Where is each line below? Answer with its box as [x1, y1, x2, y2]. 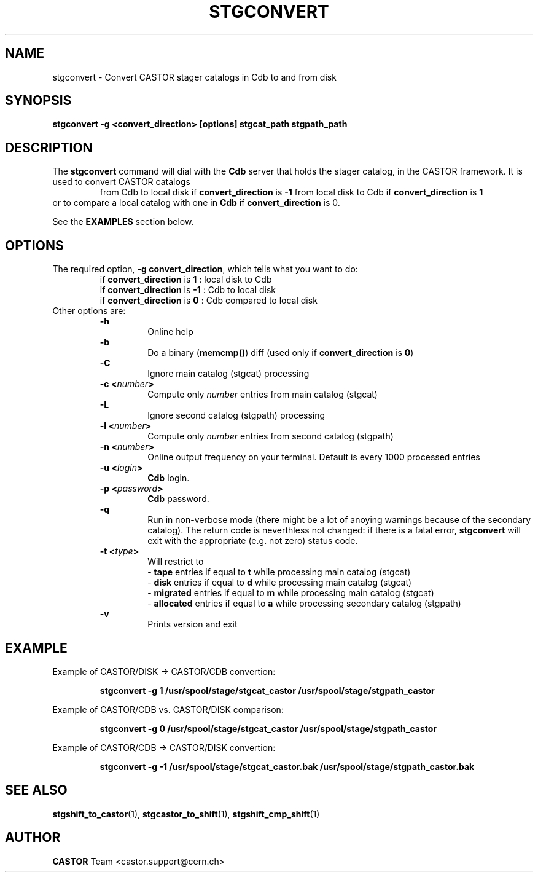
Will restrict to [147, 556, 204, 567]
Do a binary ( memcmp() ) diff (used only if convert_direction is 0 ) [147, 347, 414, 358]
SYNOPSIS [5, 93, 72, 109]
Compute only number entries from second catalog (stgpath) [147, 431, 394, 442]
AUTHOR [5, 830, 61, 846]
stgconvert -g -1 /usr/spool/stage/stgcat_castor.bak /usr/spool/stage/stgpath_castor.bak [99, 761, 475, 772]
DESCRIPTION [5, 140, 93, 155]
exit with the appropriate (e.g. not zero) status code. [147, 535, 358, 546]
